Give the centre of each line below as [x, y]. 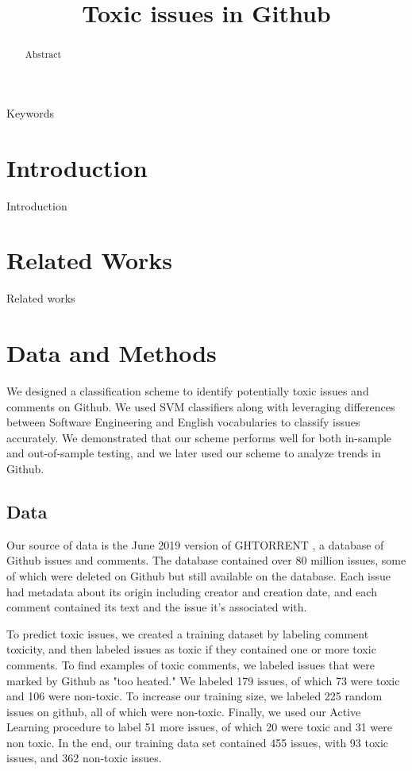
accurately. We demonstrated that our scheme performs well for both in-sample [199, 437]
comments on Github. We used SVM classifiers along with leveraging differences [201, 406]
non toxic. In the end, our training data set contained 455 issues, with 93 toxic [198, 742]
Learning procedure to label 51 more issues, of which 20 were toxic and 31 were [199, 727]
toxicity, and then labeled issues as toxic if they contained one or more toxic [191, 649]
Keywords [31, 112]
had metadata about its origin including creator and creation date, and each [192, 591]
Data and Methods [112, 353]
